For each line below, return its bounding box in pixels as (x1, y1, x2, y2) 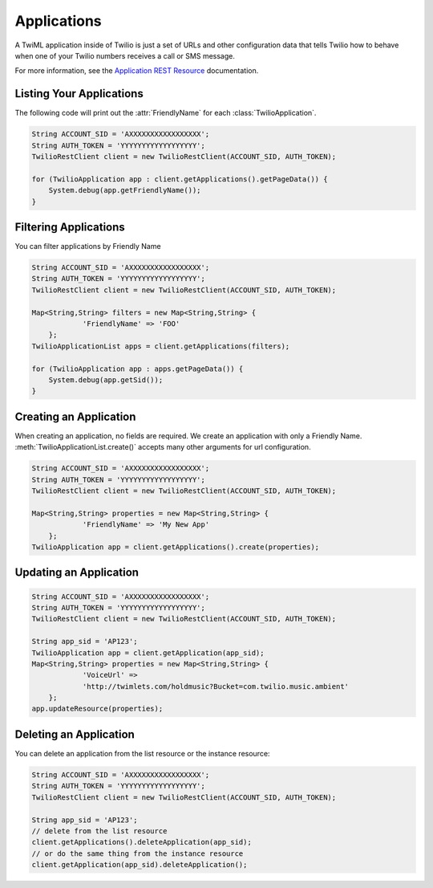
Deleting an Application (14, 727, 136, 741)
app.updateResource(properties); (31, 704, 164, 714)
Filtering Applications (14, 220, 126, 234)
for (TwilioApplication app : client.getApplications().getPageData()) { (31, 174, 328, 184)
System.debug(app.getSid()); (48, 375, 164, 385)
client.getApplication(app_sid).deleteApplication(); (31, 860, 248, 870)
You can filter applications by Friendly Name (14, 242, 161, 251)
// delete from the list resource (31, 826, 168, 835)
